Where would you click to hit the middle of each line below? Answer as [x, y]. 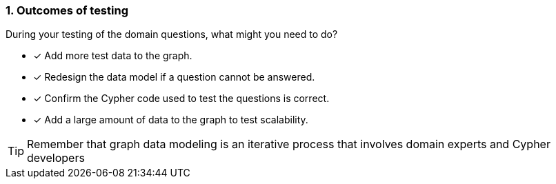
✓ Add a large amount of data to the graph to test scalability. [171, 120]
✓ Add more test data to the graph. [113, 56]
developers [56, 158]
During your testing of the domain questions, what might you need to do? [172, 34]
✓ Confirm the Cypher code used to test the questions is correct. [181, 99]
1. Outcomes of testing [67, 10]
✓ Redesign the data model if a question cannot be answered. [174, 77]
